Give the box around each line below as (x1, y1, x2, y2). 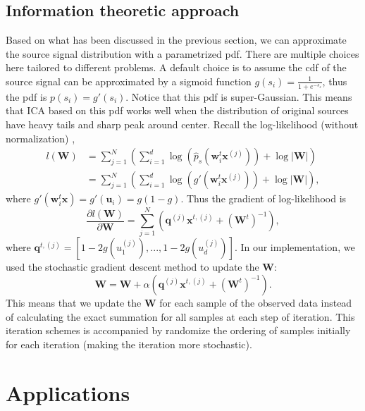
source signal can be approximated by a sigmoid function (6, 73, 252, 88)
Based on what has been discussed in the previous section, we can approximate (6, 32, 347, 47)
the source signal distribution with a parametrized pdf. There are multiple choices (6, 46, 359, 61)
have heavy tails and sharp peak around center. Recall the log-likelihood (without (6, 117, 359, 131)
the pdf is (6, 89, 47, 104)
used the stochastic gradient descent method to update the (6, 259, 259, 274)
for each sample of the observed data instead (159, 295, 352, 309)
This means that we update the (6, 295, 142, 309)
